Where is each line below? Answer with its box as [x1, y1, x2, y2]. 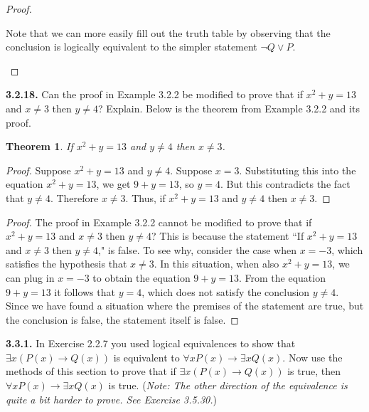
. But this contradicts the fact [220, 176, 351, 191]
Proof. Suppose [6, 162, 71, 177]
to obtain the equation [92, 270, 191, 285]
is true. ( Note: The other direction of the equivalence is [108, 378, 348, 393]
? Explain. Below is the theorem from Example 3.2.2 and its [98, 100, 360, 115]
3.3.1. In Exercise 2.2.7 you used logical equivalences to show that [6, 336, 296, 351]
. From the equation [238, 270, 326, 285]
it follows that [54, 284, 115, 299]
